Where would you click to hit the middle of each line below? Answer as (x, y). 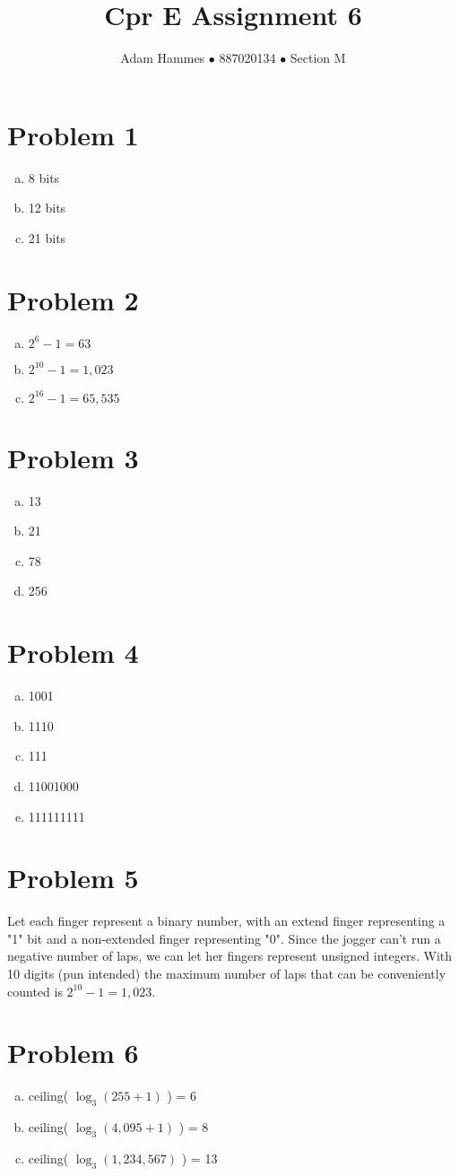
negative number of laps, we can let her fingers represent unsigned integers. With (230, 956)
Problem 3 (73, 457)
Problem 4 (73, 653)
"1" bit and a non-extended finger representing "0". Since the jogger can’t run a (224, 938)
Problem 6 (73, 1053)
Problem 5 (73, 878)
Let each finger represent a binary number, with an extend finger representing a (226, 921)
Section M (318, 58)
